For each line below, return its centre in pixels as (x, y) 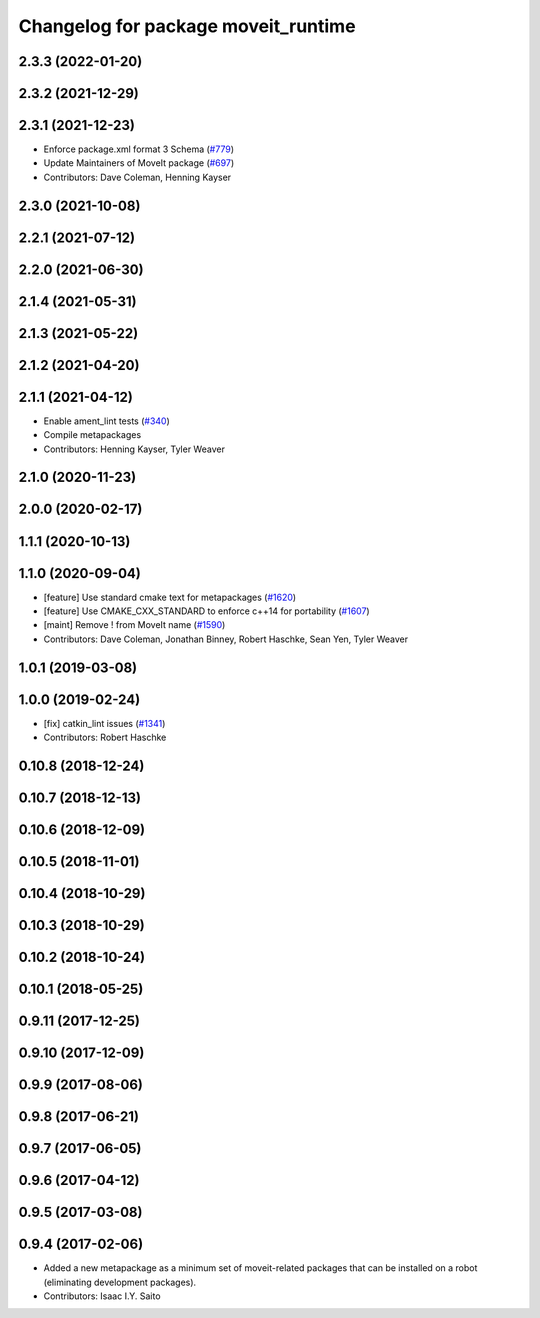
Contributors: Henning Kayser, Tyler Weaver (134, 449)
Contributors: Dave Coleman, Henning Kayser (137, 177)
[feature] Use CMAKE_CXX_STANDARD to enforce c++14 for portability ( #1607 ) (206, 611)
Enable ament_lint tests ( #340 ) (106, 421)
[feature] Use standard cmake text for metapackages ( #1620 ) (170, 597)
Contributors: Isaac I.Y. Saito (102, 1296)
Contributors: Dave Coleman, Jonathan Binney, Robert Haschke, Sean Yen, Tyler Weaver (226, 639)
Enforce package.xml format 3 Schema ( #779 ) (139, 149)
